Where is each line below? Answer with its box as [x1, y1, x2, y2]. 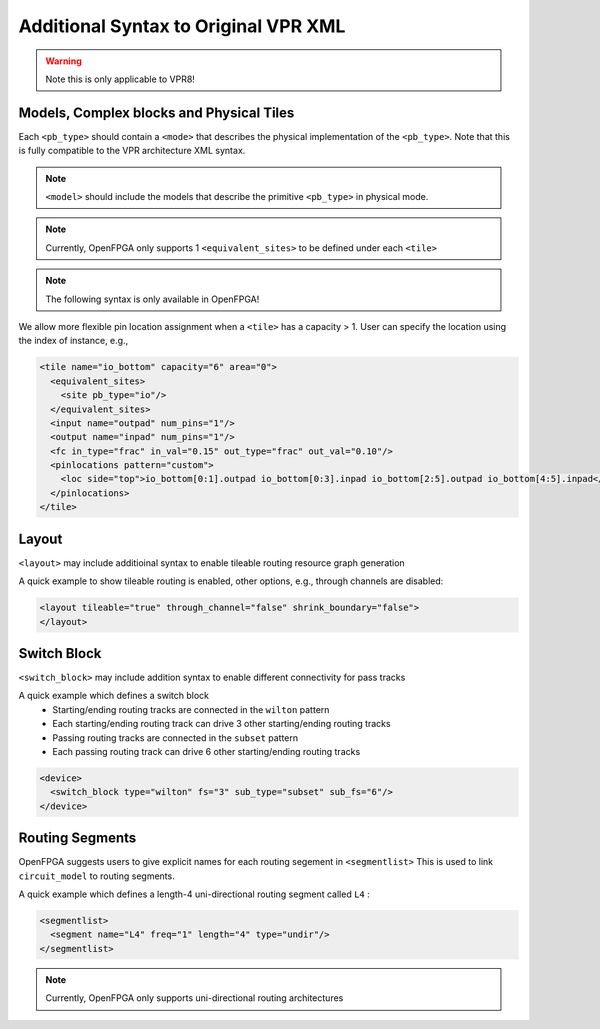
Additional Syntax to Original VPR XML [18, 15, 346, 37]
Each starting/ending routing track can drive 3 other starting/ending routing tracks [52, 718, 391, 730]
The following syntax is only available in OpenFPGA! [45, 293, 260, 305]
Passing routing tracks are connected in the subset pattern [52, 731, 299, 744]
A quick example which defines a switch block [18, 690, 210, 702]
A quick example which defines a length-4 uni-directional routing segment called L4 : [18, 888, 370, 900]
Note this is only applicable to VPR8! [45, 73, 195, 85]
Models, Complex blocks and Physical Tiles [18, 104, 295, 121]
